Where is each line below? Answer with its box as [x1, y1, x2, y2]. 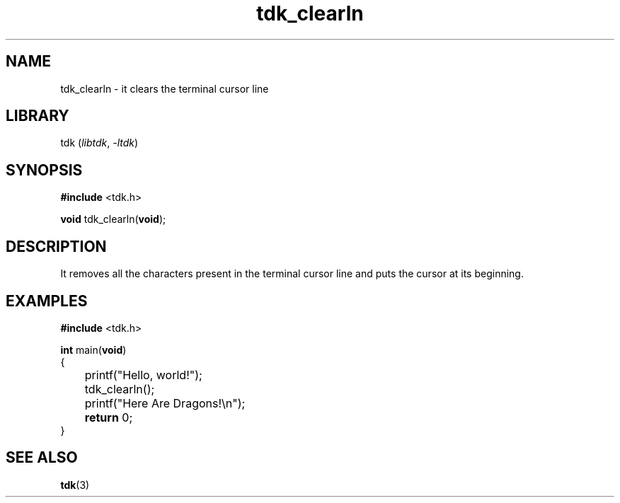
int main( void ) [60, 343, 127, 356]
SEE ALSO [6, 449, 78, 467]
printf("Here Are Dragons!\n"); [84, 395, 246, 410]
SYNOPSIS [6, 161, 83, 179]
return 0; [84, 410, 133, 424]
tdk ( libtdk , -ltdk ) [60, 137, 139, 149]
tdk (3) [60, 478, 90, 491]
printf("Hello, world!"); [84, 367, 202, 382]
